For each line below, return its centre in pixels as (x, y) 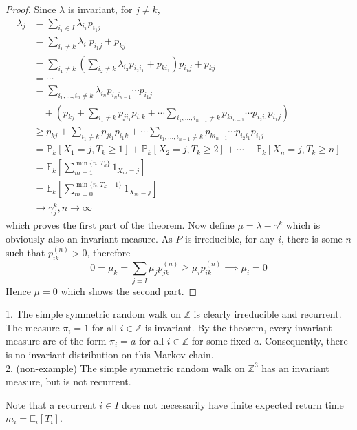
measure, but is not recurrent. (68, 381)
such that (25, 253)
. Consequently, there (303, 341)
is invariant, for (100, 9)
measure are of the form (56, 341)
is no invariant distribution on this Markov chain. (110, 354)
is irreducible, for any (230, 238)
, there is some (312, 238)
